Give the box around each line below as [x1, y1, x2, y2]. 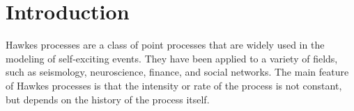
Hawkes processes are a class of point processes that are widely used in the [6, 37, 325, 52]
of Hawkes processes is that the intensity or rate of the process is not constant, [6, 78, 342, 92]
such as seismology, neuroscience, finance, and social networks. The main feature [6, 65, 349, 79]
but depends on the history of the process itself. [6, 92, 210, 106]
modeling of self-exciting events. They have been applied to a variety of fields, [6, 51, 338, 65]
